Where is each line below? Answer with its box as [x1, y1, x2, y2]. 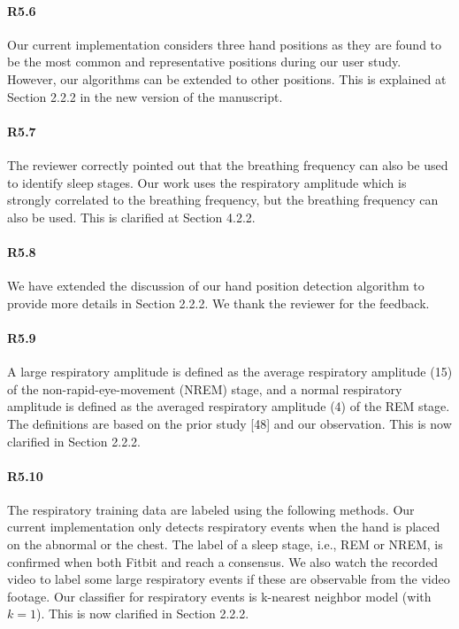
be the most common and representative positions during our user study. [7, 52, 402, 71]
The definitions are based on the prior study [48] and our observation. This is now [7, 414, 452, 432]
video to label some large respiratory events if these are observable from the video [7, 570, 450, 588]
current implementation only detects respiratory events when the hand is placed [7, 517, 440, 536]
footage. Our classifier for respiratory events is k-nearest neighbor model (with [7, 586, 432, 605]
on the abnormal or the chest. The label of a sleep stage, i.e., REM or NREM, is [7, 535, 443, 554]
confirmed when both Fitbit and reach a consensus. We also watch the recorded [7, 552, 439, 571]
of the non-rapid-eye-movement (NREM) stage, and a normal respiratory [7, 379, 402, 398]
